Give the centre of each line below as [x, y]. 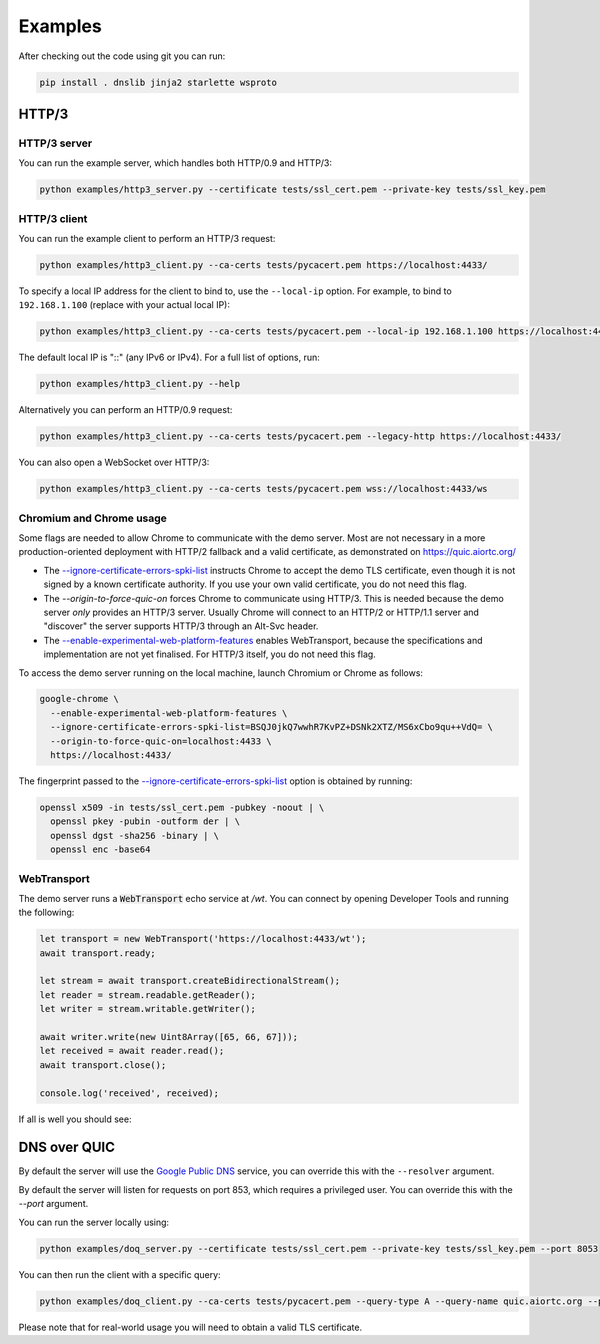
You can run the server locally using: [94, 1222]
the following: [46, 912]
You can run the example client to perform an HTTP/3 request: [147, 238]
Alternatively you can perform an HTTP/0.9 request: [125, 410]
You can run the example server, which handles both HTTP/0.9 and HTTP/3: [175, 163]
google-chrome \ [79, 699]
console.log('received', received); [129, 1093]
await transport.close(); [103, 1064]
